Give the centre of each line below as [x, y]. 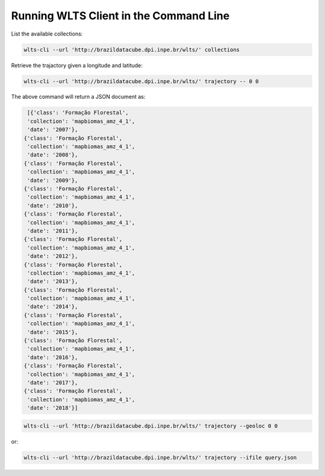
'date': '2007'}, [53, 130]
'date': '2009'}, [53, 180]
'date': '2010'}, [53, 205]
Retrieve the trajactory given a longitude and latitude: [77, 65]
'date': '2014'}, [53, 307]
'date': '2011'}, [53, 231]
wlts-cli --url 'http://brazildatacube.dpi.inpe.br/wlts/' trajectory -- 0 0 [141, 81]
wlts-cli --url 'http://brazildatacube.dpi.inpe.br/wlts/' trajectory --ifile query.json [160, 457]
